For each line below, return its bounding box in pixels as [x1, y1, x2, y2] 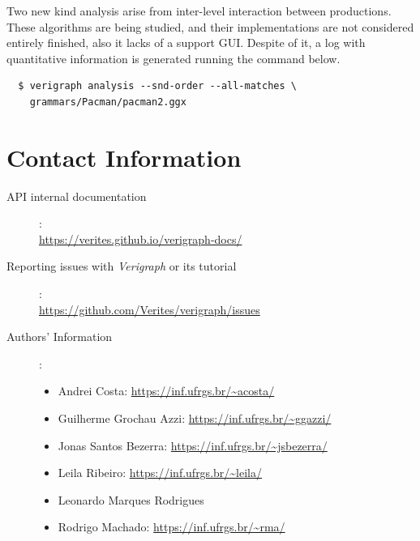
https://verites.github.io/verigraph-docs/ [39, 230, 242, 247]
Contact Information [6, 140, 242, 173]
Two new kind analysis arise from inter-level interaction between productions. [6, 2, 392, 19]
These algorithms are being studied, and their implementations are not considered [6, 18, 414, 35]
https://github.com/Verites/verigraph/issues [39, 300, 260, 317]
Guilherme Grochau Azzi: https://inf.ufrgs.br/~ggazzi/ [58, 410, 332, 427]
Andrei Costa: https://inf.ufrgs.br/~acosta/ [58, 382, 275, 399]
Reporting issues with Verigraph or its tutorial [6, 258, 237, 275]
